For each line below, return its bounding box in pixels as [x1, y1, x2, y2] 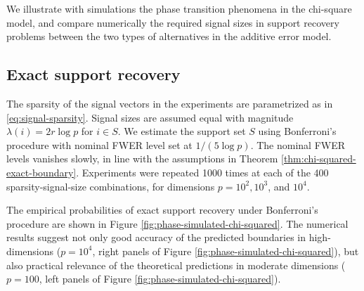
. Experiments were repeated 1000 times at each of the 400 [76, 164, 329, 179]
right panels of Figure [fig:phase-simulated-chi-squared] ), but [98, 243, 359, 258]
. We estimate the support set [117, 124, 246, 138]
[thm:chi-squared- [281, 151, 356, 166]
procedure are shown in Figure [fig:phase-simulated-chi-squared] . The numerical [6, 216, 349, 231]
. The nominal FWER [250, 137, 346, 152]
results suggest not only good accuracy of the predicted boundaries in [6, 230, 306, 245]
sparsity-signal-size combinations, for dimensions [6, 179, 215, 193]
